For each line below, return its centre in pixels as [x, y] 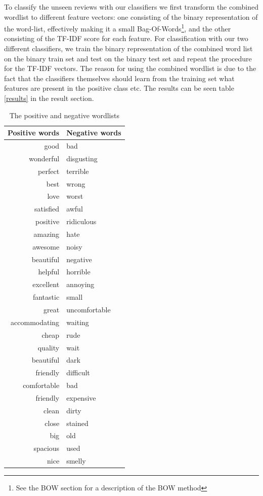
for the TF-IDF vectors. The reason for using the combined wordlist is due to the [130, 68]
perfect [49, 171]
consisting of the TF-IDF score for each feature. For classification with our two [126, 38]
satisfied [47, 209]
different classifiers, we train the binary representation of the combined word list [128, 48]
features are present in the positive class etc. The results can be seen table [119, 88]
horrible [78, 272]
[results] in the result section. [49, 98]
